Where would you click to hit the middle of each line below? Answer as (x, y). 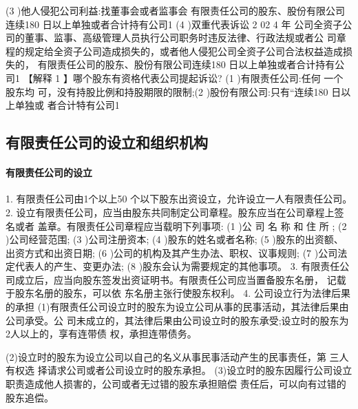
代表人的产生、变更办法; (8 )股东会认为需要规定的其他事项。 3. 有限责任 (177, 266)
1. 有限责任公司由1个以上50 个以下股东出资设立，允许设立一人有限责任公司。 (179, 199)
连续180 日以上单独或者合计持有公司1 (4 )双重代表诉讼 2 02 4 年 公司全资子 (174, 24)
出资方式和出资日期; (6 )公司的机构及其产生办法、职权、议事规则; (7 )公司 (172, 252)
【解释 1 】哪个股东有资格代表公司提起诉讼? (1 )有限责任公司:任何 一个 (183, 77)
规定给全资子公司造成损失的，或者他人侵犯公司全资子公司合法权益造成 (183, 51)
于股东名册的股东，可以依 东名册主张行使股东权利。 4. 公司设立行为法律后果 (178, 293)
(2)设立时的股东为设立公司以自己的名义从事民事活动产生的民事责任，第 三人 (177, 356)
